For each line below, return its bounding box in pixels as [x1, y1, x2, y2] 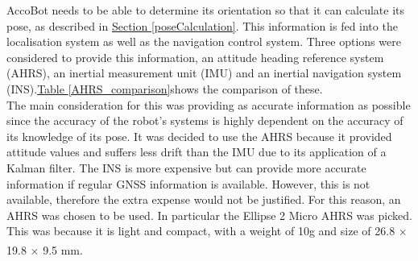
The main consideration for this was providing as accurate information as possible [6, 96, 411, 113]
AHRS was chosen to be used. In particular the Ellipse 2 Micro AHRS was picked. [6, 206, 412, 223]
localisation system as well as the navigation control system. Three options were [6, 33, 401, 50]
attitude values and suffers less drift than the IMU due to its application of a [6, 143, 387, 160]
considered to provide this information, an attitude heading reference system [6, 48, 384, 65]
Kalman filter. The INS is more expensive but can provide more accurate [6, 159, 366, 176]
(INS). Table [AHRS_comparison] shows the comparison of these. [6, 80, 323, 97]
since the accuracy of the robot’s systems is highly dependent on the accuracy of [6, 112, 404, 129]
